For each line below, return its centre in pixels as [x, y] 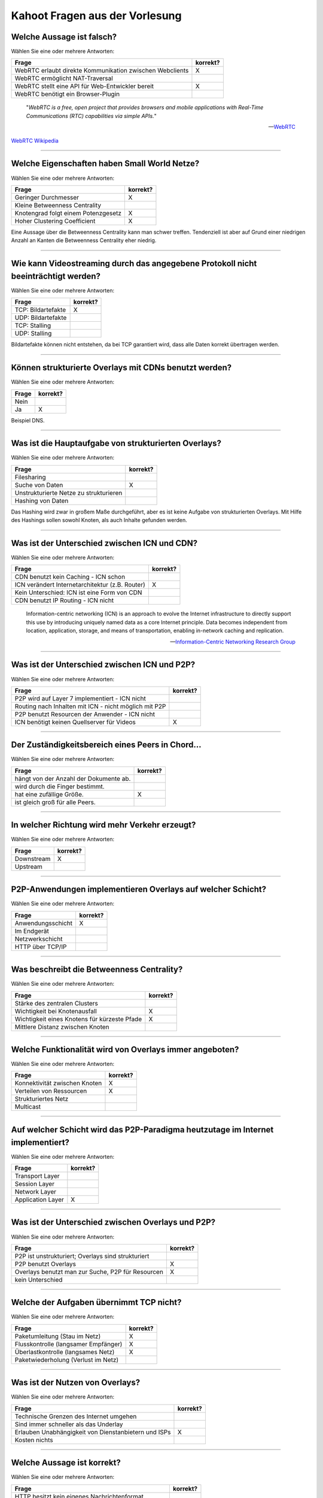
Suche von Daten [39, 485]
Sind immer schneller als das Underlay [69, 1424]
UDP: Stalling [33, 334]
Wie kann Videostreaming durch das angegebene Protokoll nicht [134, 264]
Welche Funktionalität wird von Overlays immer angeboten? [125, 1049]
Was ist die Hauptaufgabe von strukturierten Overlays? [116, 443]
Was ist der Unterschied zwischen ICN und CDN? [104, 543]
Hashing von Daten [42, 500]
